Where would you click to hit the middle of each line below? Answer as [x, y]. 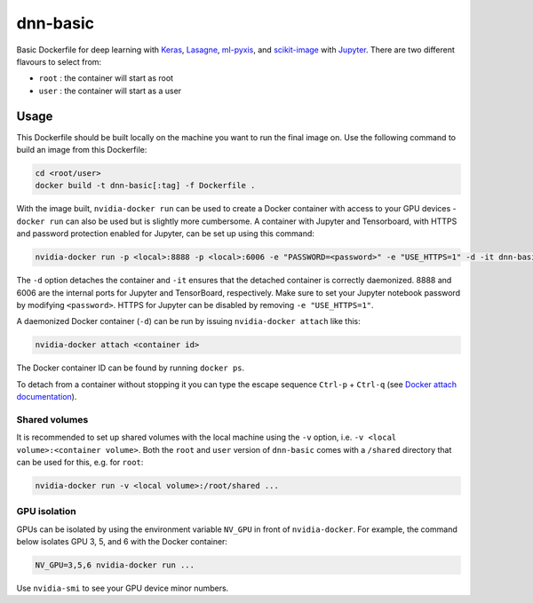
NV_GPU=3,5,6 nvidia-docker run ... [115, 565]
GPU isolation [46, 512]
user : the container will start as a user [110, 91]
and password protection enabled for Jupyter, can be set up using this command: [166, 234]
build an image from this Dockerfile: [82, 150]
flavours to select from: [59, 61]
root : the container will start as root [106, 78]
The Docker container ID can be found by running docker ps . [131, 368]
